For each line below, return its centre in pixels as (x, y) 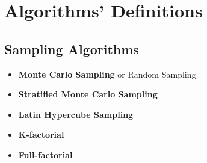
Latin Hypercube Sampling (76, 114)
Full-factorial (45, 154)
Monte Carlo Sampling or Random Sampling (107, 74)
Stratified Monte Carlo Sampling (88, 94)
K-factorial (41, 134)
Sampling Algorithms (72, 48)
